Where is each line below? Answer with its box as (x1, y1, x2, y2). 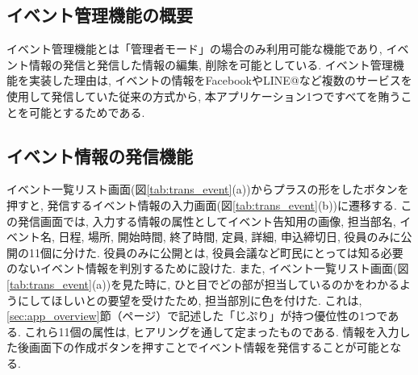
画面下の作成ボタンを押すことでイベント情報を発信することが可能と (28, 339, 391, 356)
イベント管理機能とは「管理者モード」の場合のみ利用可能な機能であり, (6, 40, 382, 57)
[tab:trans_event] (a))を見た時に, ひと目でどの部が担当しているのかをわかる (6, 275, 399, 292)
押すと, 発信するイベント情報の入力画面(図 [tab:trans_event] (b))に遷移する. (6, 196, 397, 213)
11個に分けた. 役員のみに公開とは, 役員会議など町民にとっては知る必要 (28, 244, 403, 260)
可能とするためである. (28, 103, 145, 120)
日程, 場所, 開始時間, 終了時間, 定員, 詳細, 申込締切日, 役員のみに (58, 228, 401, 245)
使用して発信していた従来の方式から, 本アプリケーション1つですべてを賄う (6, 87, 401, 104)
